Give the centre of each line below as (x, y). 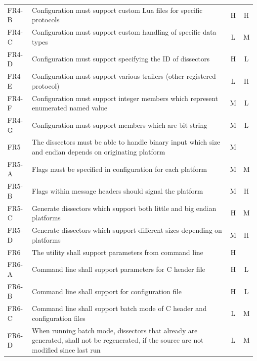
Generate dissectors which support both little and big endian (124, 208)
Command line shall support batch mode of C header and (119, 308)
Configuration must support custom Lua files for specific (117, 10)
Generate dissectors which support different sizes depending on (127, 230)
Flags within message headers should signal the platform (117, 191)
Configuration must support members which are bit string (120, 125)
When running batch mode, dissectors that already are (115, 330)
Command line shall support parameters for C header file (118, 269)
